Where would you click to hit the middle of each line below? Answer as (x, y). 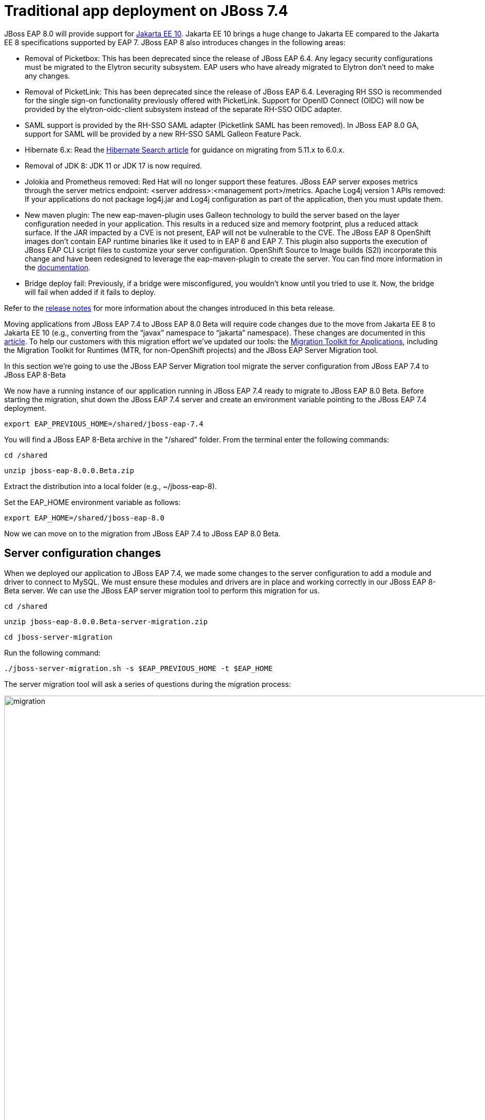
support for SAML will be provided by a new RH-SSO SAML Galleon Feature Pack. (163, 134)
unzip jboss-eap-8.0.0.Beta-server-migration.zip (106, 621)
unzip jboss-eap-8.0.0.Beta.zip (69, 470)
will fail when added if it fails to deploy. (90, 292)
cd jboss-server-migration (58, 637)
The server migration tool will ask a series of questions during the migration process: (148, 684)
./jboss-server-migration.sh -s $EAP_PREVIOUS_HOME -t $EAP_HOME (138, 668)
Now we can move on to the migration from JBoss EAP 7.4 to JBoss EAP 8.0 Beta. (142, 533)
